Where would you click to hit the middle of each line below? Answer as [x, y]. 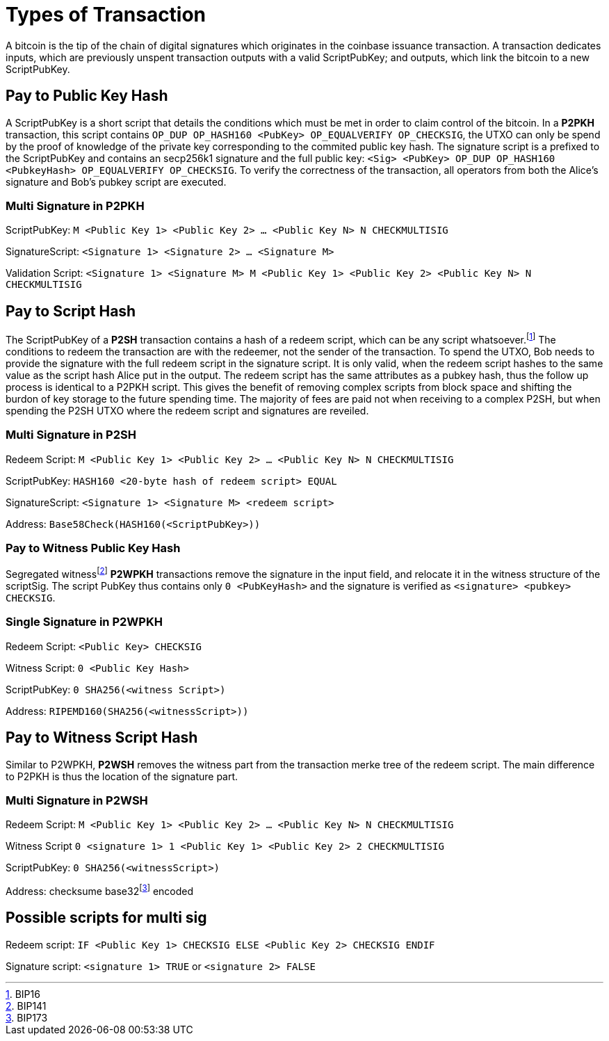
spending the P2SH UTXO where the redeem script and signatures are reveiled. [187, 410]
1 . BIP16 [23, 994]
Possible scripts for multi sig [106, 918]
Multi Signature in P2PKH [75, 205]
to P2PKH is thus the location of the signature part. [122, 776]
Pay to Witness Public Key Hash [93, 548]
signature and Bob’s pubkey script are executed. [116, 181]
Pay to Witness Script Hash [102, 738]
